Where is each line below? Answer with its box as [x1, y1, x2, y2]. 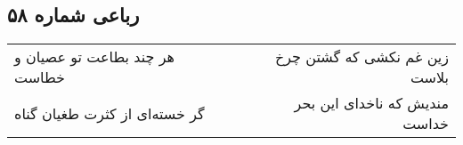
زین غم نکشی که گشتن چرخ [274, 46, 449, 68]
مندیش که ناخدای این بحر [294, 93, 449, 114]
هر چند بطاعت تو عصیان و [14, 46, 175, 68]
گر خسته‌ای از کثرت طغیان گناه [14, 102, 205, 124]
